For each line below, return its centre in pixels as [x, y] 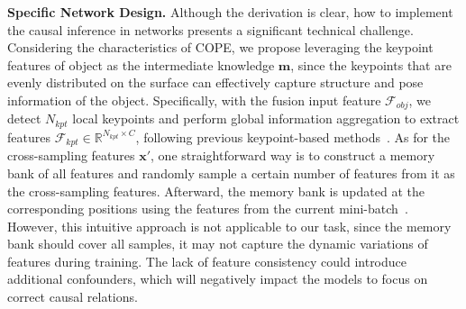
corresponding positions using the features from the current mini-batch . [208, 209]
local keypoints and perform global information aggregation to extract [266, 118]
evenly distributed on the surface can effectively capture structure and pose [215, 82]
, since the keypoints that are [371, 64]
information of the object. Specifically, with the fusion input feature [194, 100]
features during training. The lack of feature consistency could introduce [207, 261]
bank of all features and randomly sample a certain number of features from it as [231, 173]
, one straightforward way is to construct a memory [293, 155]
